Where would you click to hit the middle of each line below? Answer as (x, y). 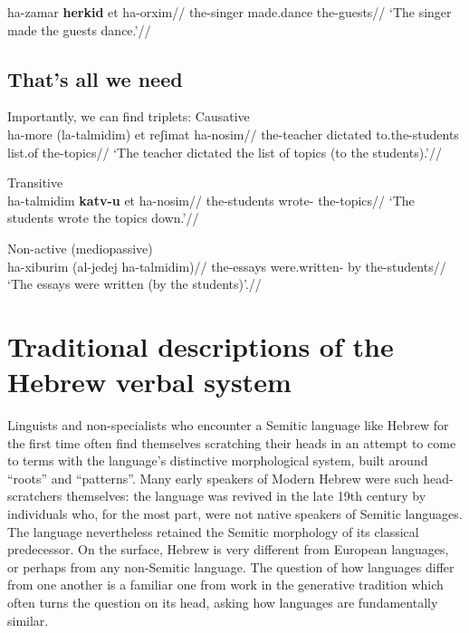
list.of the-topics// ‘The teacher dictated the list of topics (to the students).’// (225, 152)
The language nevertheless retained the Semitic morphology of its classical (213, 531)
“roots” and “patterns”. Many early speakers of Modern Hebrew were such (213, 478)
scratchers (35, 496)
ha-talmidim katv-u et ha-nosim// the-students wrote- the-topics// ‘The (211, 200)
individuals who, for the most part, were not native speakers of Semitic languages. (235, 514)
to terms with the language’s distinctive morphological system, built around (218, 460)
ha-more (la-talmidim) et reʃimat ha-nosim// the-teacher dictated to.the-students (233, 134)
